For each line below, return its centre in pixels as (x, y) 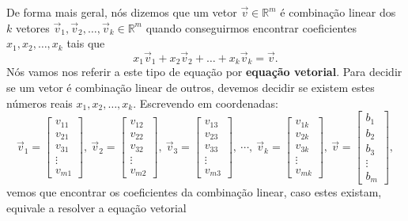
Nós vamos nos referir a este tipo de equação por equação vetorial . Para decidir (204, 72)
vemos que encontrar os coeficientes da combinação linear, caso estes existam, (194, 192)
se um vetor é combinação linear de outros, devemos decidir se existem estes (191, 88)
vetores (32, 27)
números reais (40, 103)
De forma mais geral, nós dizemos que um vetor (122, 12)
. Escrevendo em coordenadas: (206, 103)
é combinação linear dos (338, 12)
